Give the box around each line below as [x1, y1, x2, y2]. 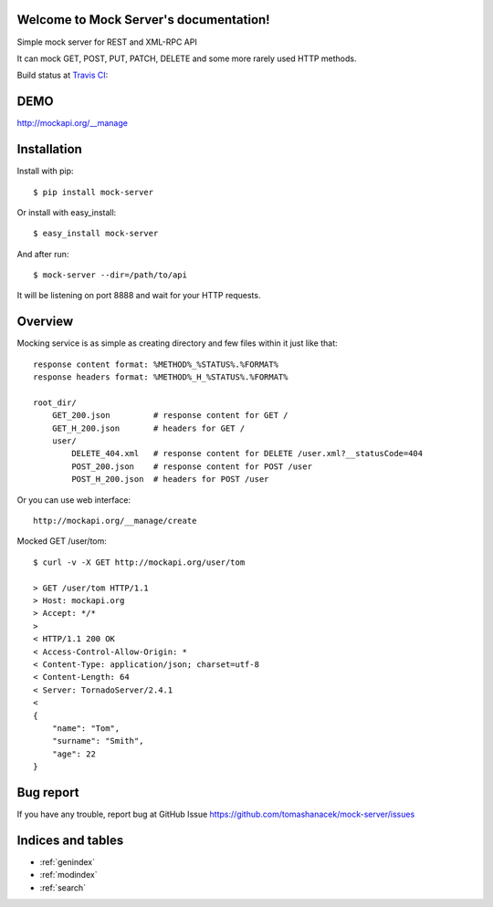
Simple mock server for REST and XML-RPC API [16, 36, 198, 47]
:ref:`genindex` [39, 856, 96, 867]
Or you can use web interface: [16, 494, 131, 506]
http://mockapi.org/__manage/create [33, 516, 197, 526]
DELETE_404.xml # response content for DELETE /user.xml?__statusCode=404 [71, 448, 424, 459]
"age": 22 [51, 748, 96, 759]
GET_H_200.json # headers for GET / [51, 422, 246, 433]
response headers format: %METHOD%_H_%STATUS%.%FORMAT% [33, 372, 288, 382]
